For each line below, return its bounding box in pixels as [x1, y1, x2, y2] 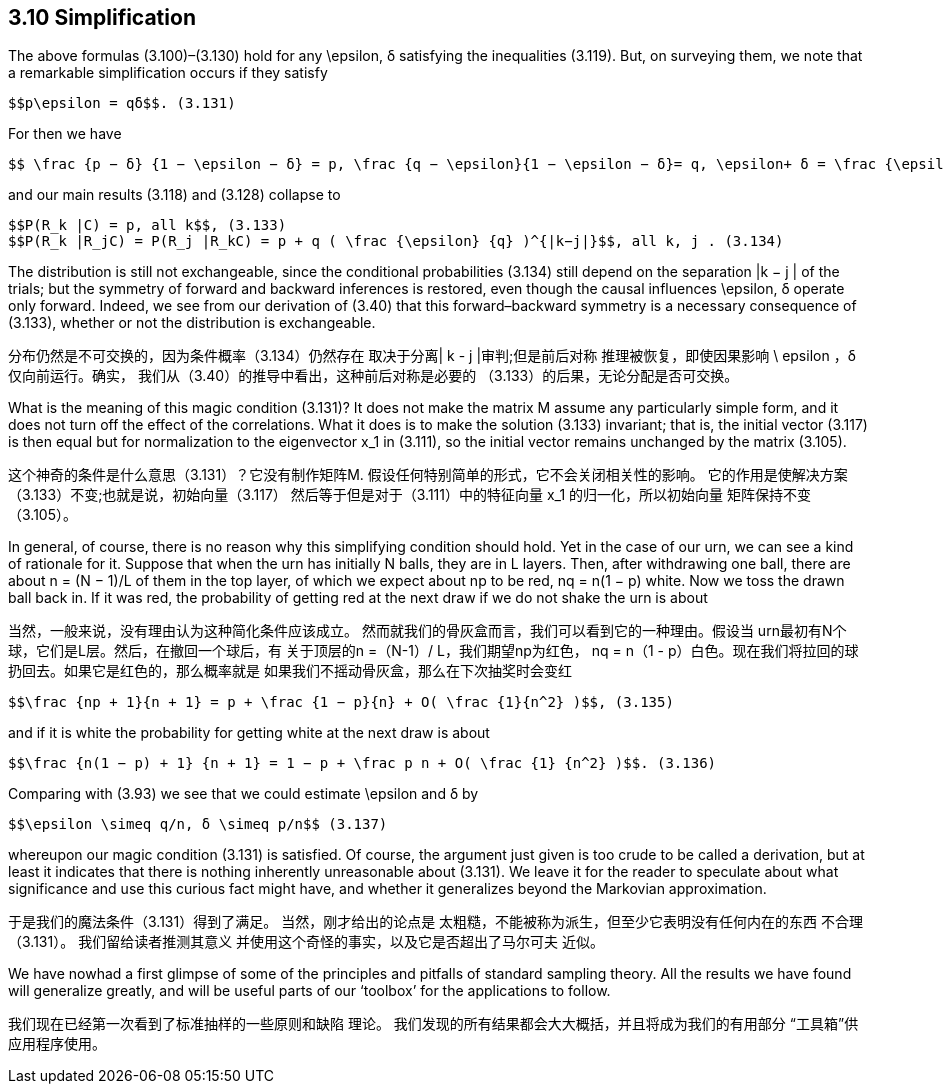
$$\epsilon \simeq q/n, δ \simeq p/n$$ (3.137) [8, 816, 388, 833]
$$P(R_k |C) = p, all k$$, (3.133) [8, 217, 287, 234]
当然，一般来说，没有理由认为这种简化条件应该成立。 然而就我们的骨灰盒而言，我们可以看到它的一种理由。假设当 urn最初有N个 [8, 622, 847, 640]
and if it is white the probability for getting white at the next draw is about [8, 724, 490, 742]
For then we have [8, 125, 122, 143]
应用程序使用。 [8, 1035, 106, 1053]
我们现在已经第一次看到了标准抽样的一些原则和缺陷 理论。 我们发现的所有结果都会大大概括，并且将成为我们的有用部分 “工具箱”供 [8, 1015, 859, 1033]
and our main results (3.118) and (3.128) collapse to [8, 186, 341, 204]
